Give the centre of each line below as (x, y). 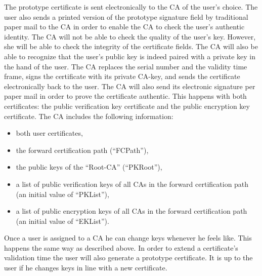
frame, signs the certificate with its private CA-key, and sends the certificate (122, 76)
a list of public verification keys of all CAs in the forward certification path (132, 184)
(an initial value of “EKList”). (62, 221)
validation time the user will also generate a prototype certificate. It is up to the (128, 258)
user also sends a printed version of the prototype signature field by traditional (126, 16)
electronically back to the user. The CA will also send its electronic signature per (130, 86)
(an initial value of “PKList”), (62, 194)
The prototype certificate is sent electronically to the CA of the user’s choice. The (131, 7)
